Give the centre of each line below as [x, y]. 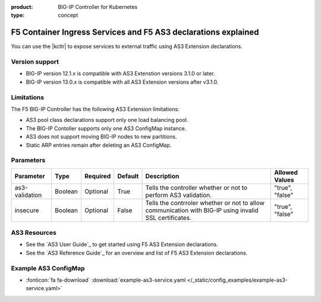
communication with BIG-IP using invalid [202, 210]
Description [162, 176]
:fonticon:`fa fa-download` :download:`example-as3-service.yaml [106, 280]
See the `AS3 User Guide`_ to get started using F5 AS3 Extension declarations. [122, 244]
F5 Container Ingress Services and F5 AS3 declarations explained [135, 32]
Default [128, 176]
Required [97, 176]
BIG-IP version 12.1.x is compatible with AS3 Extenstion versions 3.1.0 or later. [120, 74]
